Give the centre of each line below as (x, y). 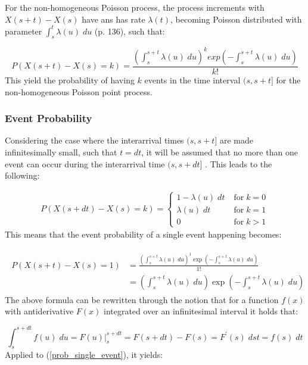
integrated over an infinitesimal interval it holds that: (201, 311)
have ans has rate (113, 19)
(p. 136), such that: (130, 31)
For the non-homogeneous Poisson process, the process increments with (135, 7)
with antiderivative (39, 311)
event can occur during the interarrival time (85, 163)
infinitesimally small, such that (61, 152)
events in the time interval (192, 80)
